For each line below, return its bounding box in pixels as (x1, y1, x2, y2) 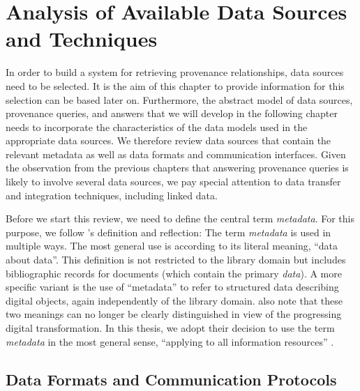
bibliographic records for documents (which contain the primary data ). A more (6, 266, 342, 280)
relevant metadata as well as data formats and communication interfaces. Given (6, 146, 346, 161)
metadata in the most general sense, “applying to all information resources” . (6, 334, 334, 348)
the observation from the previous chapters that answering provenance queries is (6, 160, 349, 175)
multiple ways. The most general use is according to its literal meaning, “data (6, 238, 338, 253)
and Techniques (6, 24, 158, 53)
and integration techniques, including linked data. (6, 187, 218, 202)
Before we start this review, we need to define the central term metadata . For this (6, 211, 354, 226)
